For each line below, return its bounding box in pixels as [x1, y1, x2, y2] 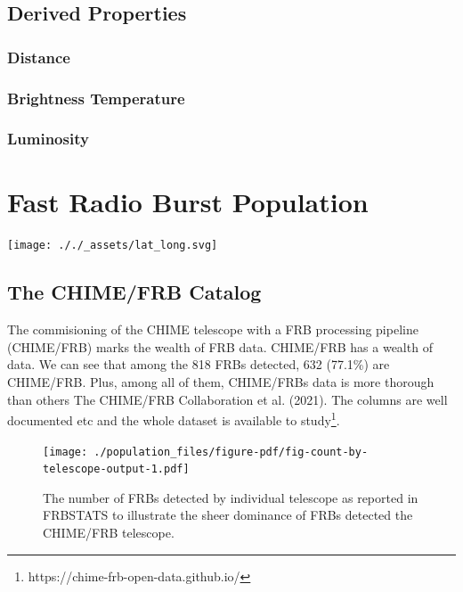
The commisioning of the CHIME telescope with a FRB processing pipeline [7, 320, 418, 339]
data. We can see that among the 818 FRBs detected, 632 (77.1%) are [7, 355, 390, 374]
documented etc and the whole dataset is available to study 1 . [7, 408, 340, 429]
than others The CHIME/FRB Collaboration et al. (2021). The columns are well [7, 390, 448, 408]
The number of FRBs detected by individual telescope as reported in [43, 488, 418, 506]
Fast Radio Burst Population [7, 183, 369, 219]
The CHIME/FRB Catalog [7, 278, 262, 306]
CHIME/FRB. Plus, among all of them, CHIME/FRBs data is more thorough [7, 373, 435, 391]
